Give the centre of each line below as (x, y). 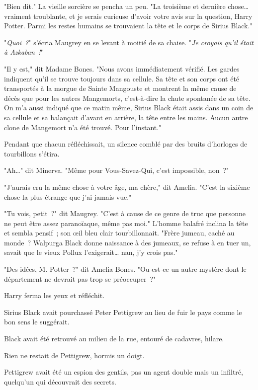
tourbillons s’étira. (32, 153)
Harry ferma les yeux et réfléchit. (54, 295)
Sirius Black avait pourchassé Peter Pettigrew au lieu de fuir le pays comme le (123, 312)
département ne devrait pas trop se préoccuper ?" (80, 278)
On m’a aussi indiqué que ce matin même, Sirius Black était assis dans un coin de (129, 108)
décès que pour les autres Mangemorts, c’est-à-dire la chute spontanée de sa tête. (127, 98)
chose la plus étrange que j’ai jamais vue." (68, 196)
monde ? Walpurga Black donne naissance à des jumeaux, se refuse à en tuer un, (128, 242)
